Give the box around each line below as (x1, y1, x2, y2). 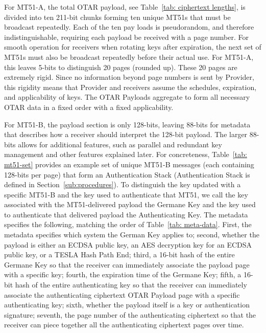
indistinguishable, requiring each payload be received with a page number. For (4, 31, 249, 42)
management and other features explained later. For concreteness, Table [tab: (4, 149, 247, 160)
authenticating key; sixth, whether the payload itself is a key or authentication (4, 299, 250, 310)
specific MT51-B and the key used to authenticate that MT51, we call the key (4, 189, 248, 199)
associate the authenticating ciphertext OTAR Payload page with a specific (4, 289, 240, 300)
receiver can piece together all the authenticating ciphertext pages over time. (4, 319, 244, 330)
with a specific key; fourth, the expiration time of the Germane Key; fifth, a (4, 269, 241, 280)
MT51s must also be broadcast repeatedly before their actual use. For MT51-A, (4, 51, 254, 62)
